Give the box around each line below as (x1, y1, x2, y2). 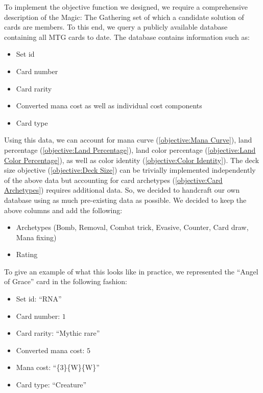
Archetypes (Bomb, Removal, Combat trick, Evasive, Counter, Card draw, (16, 222, 249, 233)
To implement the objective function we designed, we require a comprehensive (4, 2, 248, 12)
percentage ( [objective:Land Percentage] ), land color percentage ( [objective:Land (4, 144, 256, 155)
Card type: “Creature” (16, 379, 87, 390)
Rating (16, 249, 38, 260)
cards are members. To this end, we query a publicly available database (4, 21, 228, 32)
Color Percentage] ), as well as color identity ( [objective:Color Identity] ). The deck (4, 154, 259, 165)
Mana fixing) (16, 232, 57, 242)
